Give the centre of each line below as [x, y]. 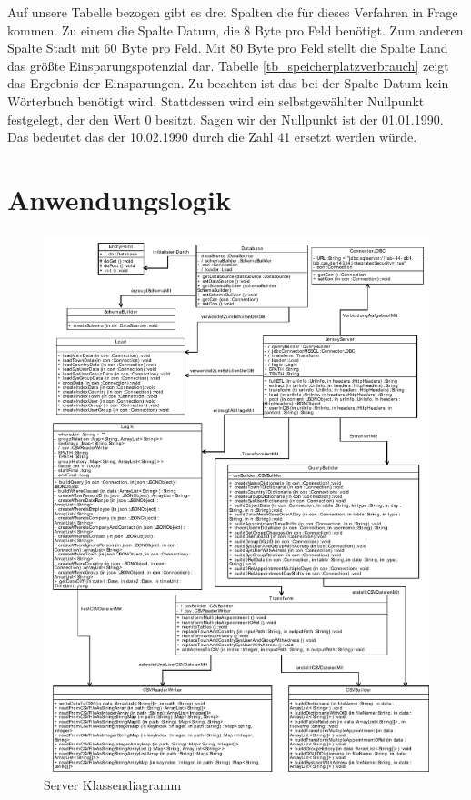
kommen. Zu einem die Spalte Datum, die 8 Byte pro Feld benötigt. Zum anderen [235, 30]
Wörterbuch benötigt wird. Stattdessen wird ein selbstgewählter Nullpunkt [216, 100]
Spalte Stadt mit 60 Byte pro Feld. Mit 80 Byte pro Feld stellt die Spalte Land [228, 48]
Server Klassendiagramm [113, 784]
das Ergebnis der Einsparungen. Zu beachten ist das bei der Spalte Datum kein [228, 83]
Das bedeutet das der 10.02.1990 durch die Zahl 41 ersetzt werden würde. [212, 137]
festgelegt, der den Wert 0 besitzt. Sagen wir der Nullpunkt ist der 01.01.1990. [225, 119]
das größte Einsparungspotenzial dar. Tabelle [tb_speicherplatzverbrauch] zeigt [228, 65]
